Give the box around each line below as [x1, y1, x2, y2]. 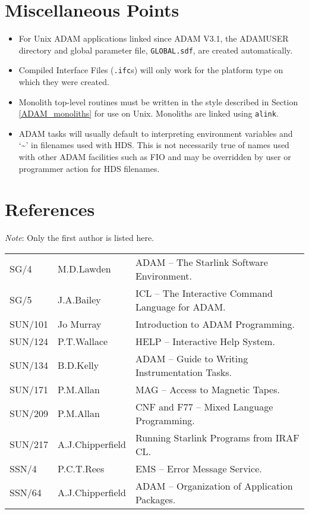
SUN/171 [10, 382, 48, 396]
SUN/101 [10, 316, 48, 331]
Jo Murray [57, 316, 102, 331]
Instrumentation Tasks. [135, 365, 232, 379]
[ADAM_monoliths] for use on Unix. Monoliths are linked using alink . [18, 107, 279, 120]
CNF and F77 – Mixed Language [135, 399, 273, 413]
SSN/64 [10, 485, 42, 500]
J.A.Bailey [57, 293, 101, 307]
